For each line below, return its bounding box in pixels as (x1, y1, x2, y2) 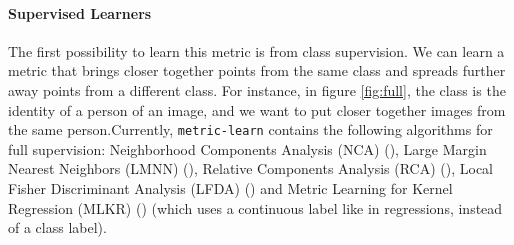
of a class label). (8, 217, 107, 238)
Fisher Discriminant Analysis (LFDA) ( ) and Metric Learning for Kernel (8, 178, 453, 199)
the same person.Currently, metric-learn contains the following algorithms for (8, 119, 493, 140)
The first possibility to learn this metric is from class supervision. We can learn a (8, 40, 505, 61)
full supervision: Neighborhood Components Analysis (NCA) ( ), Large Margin (8, 138, 487, 159)
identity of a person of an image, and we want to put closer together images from (8, 99, 506, 120)
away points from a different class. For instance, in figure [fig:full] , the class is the (8, 79, 506, 100)
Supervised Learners (8, 2, 152, 23)
